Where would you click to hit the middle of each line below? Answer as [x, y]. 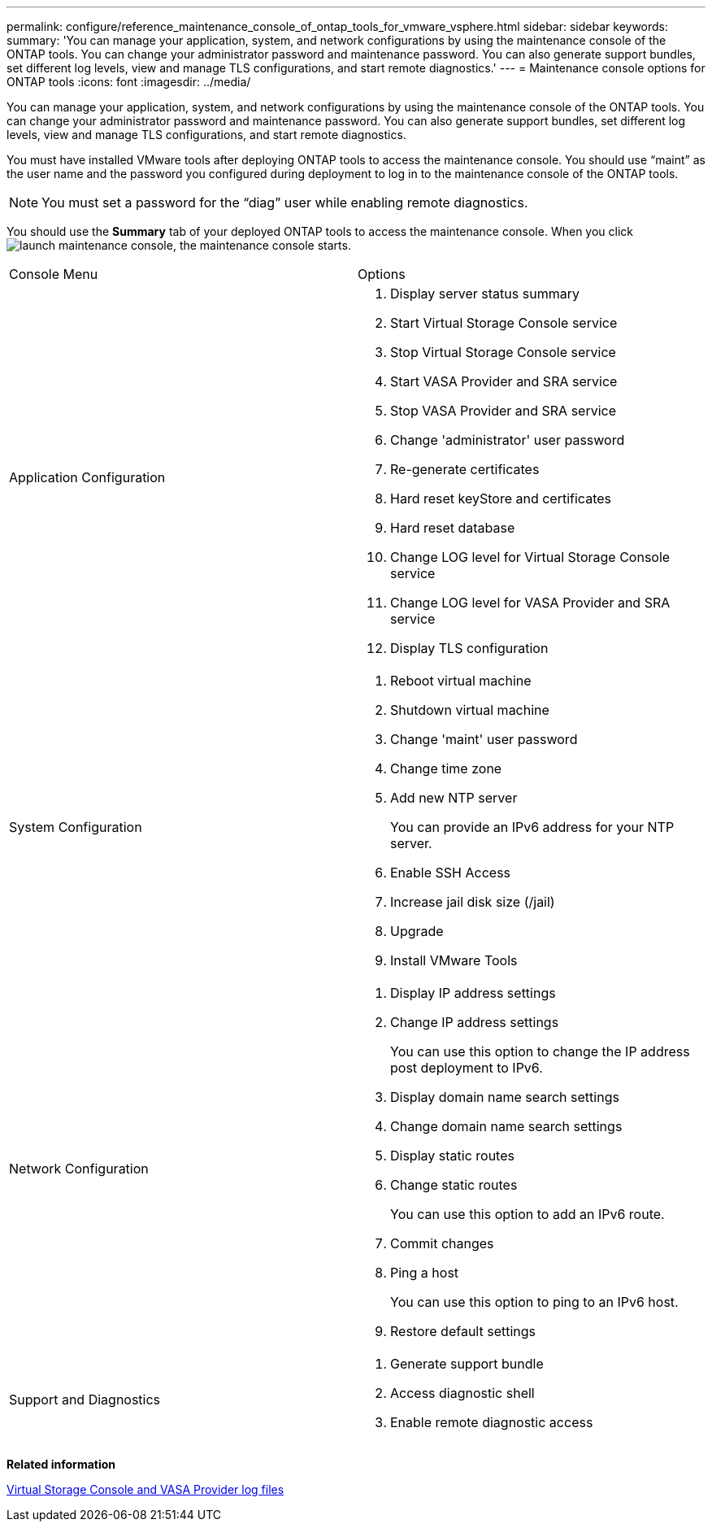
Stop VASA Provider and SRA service [504, 411]
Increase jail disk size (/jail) [473, 902]
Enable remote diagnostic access [492, 1422]
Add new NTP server [454, 798]
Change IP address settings [475, 1022]
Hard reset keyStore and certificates [501, 498]
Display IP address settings [473, 993]
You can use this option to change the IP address [540, 1051]
